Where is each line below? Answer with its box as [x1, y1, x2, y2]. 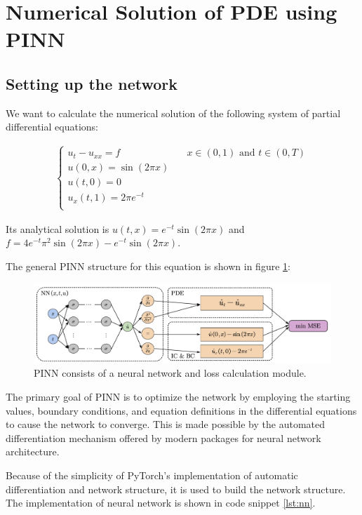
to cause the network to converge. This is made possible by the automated [6, 417, 326, 432]
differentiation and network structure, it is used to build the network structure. [6, 481, 346, 496]
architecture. [6, 444, 60, 459]
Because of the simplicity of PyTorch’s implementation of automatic [6, 468, 298, 483]
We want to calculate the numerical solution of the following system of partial [6, 105, 341, 120]
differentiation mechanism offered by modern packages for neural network [6, 430, 321, 445]
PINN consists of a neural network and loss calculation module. [34, 366, 307, 380]
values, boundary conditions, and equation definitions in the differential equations [6, 403, 357, 417]
